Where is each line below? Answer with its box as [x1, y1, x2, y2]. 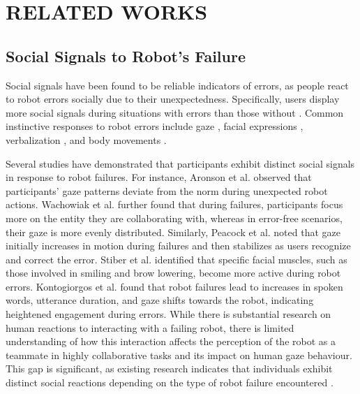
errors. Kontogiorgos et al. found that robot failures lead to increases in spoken [6, 279, 343, 293]
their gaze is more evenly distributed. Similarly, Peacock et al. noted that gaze [6, 224, 340, 239]
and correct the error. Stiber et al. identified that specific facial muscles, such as [6, 251, 347, 266]
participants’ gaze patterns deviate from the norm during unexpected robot [6, 183, 328, 198]
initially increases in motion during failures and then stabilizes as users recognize [6, 238, 351, 253]
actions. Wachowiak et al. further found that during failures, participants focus [6, 197, 343, 212]
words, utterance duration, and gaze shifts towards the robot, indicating [6, 293, 314, 307]
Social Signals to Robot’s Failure [6, 45, 246, 66]
